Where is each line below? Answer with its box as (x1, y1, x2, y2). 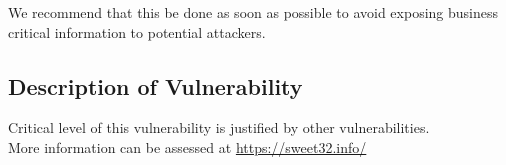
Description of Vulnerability (8, 70, 303, 101)
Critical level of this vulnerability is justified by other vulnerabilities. (8, 117, 430, 138)
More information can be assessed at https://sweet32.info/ (8, 136, 367, 157)
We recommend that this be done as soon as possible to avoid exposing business (8, 2, 498, 22)
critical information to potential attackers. (8, 21, 266, 42)
